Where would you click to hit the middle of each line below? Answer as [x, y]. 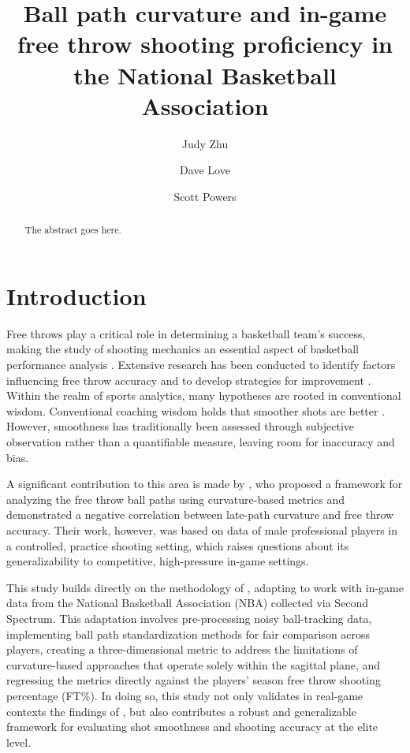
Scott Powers [205, 196]
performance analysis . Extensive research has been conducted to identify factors [201, 365]
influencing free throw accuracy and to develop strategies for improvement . [189, 380]
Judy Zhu [205, 143]
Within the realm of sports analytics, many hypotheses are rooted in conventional [204, 395]
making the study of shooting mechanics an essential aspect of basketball [183, 349]
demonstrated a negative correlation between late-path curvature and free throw [200, 514]
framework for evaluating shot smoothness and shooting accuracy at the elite [192, 727]
